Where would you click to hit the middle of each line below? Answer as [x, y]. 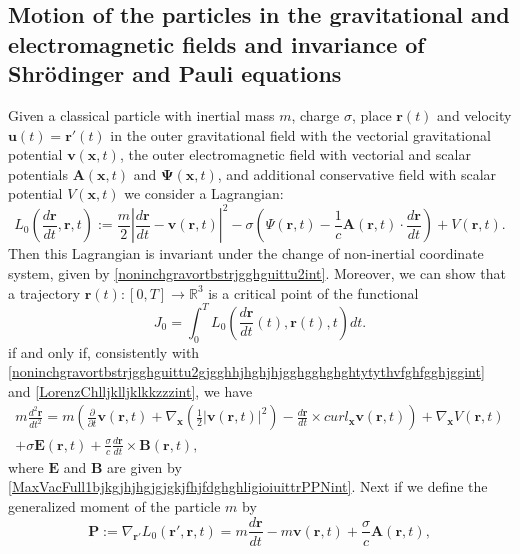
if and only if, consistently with [104, 351]
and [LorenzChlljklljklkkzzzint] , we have [130, 390]
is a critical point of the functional [313, 292]
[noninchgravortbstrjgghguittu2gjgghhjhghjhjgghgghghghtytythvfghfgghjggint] [246, 371]
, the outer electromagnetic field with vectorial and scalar [295, 154]
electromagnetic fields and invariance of [216, 43]
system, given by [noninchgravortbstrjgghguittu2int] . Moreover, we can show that [257, 273]
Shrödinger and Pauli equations [175, 73]
